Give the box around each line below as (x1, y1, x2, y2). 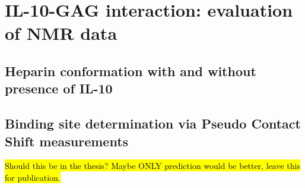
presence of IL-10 (5, 79, 113, 98)
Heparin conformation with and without (5, 61, 256, 80)
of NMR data (5, 21, 117, 45)
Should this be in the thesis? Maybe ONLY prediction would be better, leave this (5, 159, 300, 172)
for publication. (5, 171, 61, 183)
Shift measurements (5, 131, 129, 150)
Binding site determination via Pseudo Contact (5, 114, 301, 133)
